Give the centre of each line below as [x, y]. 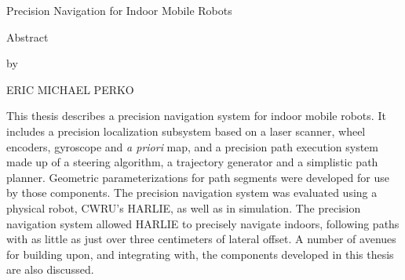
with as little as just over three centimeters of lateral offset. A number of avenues [201, 239]
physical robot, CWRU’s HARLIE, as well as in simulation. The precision [184, 207]
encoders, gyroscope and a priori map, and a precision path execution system [192, 146]
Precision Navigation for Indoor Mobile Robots [119, 10]
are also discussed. [50, 269]
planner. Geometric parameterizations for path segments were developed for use [198, 177]
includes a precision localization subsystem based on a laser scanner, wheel [186, 131]
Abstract [27, 36]
